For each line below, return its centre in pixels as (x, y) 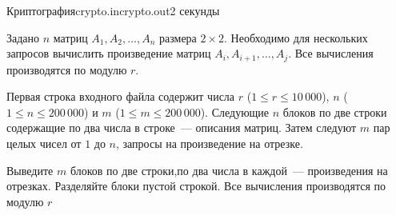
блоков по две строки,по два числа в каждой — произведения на (229, 170)
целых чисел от (44, 143)
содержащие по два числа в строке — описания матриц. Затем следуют (182, 127)
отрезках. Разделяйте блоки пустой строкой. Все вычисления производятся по (196, 186)
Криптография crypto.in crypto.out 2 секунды (113, 10)
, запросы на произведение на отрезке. (210, 143)
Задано (23, 37)
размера (178, 37)
